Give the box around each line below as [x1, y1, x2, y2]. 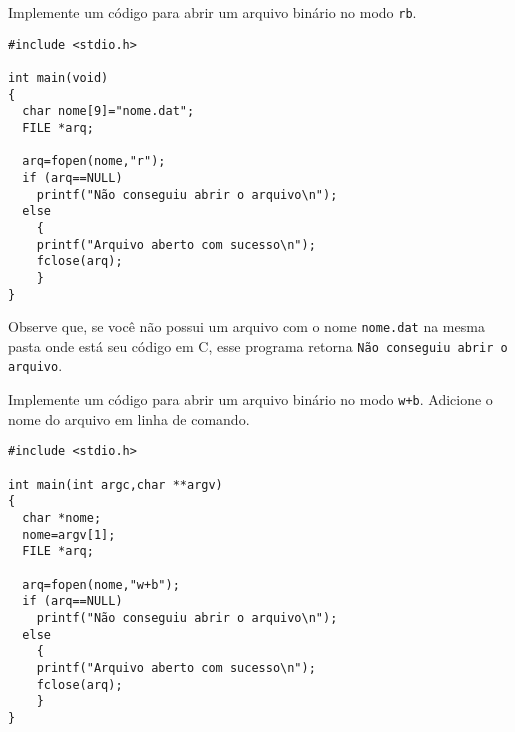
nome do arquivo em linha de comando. [8, 408, 250, 429]
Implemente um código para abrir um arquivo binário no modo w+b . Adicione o [8, 389, 493, 410]
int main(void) [8, 70, 109, 85]
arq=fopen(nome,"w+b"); [22, 577, 180, 592]
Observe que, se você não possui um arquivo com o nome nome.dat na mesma [8, 316, 485, 337]
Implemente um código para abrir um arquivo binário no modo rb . [8, 2, 417, 22]
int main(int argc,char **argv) [8, 477, 223, 492]
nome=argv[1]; [22, 527, 116, 542]
